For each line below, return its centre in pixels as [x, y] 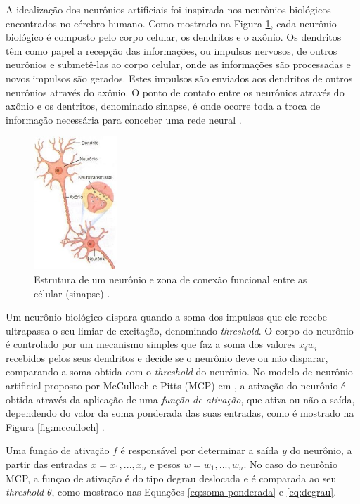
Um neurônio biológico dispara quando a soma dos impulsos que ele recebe [167, 317]
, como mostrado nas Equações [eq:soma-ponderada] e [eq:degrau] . [194, 492]
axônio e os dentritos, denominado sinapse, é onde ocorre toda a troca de [163, 106]
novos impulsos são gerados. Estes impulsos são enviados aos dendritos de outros [179, 78]
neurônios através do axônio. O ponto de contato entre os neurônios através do [175, 92]
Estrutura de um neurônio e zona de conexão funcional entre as [171, 279]
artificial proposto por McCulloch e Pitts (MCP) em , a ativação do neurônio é [176, 386]
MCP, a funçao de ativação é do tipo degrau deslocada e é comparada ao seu [171, 478]
